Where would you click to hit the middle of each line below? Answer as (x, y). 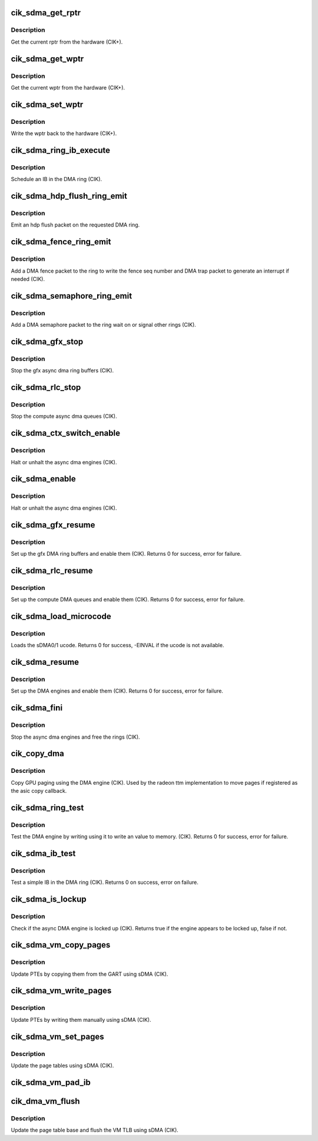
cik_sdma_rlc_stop (46, 387)
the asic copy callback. (39, 791)
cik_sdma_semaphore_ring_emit (72, 296)
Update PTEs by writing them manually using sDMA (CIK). (81, 1019)
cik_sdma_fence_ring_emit (61, 242)
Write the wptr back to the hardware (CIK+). (64, 133)
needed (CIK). (28, 279)
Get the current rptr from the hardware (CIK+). (67, 42)
